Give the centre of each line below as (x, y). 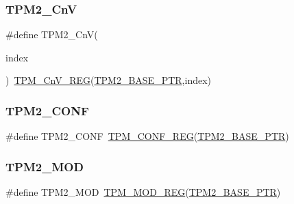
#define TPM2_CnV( (52, 34)
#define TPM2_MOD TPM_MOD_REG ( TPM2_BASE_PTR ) (143, 192)
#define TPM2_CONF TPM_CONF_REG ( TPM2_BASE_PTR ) (147, 136)
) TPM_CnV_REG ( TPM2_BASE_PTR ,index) (109, 80)
